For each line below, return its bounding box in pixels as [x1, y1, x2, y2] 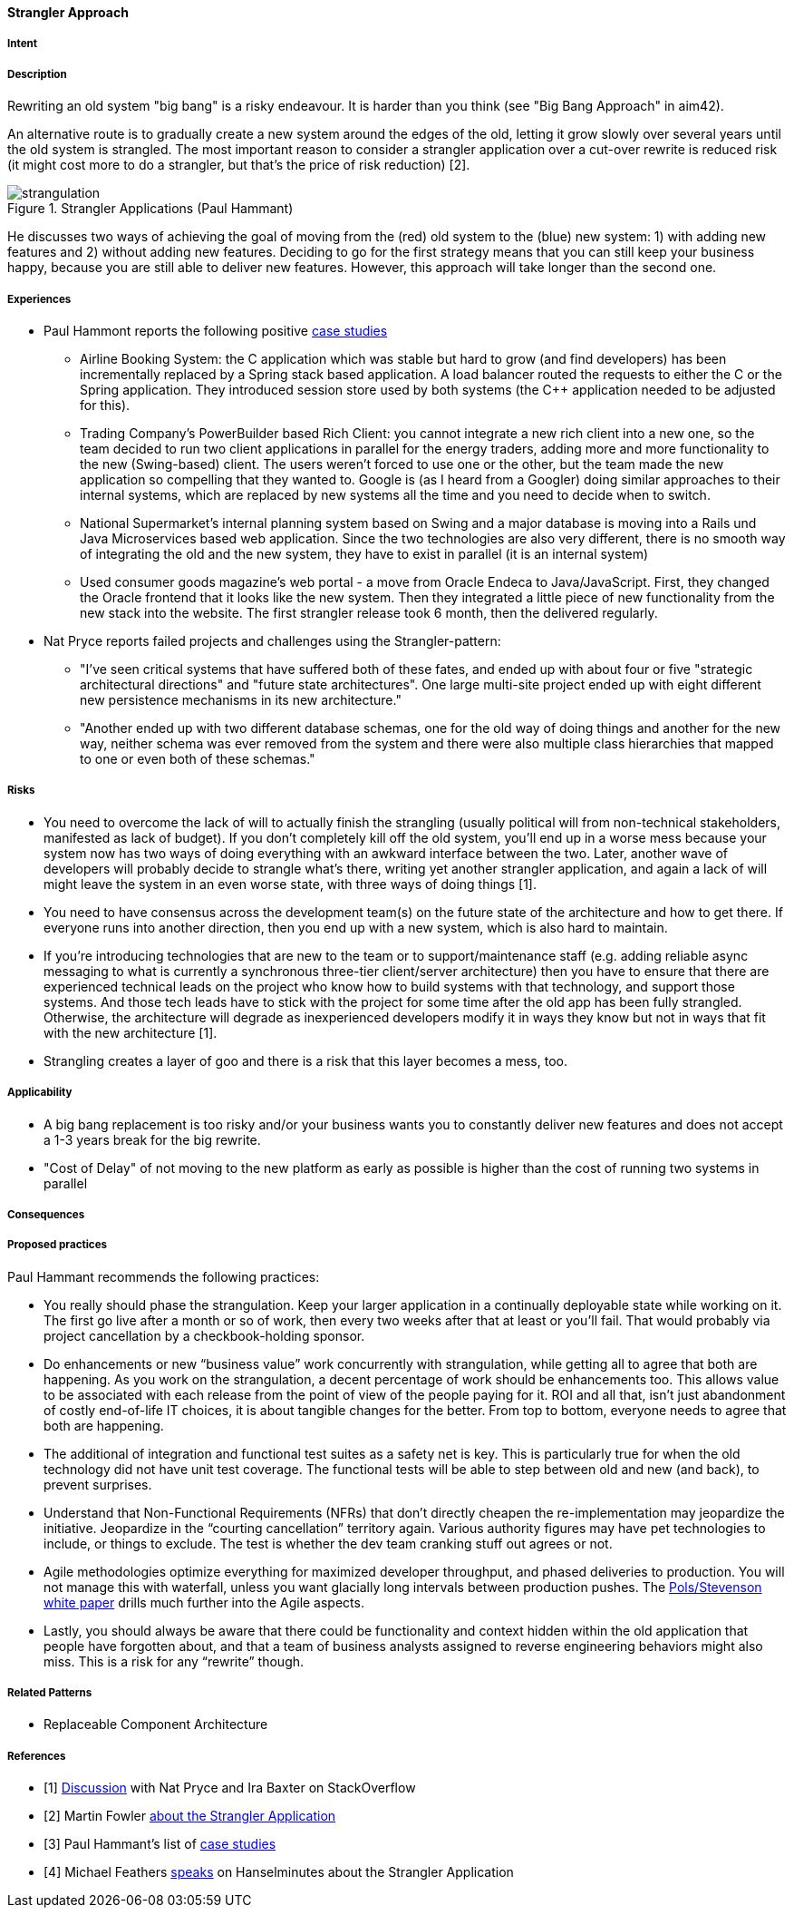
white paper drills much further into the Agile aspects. [44, 1594, 364, 1610]
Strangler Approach [7, 5, 129, 20]
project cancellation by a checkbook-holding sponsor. [44, 1327, 365, 1343]
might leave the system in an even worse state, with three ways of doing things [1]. [44, 875, 537, 892]
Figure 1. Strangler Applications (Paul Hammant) [7, 200, 294, 217]
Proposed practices [7, 1238, 108, 1252]
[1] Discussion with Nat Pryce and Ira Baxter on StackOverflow [44, 1780, 416, 1796]
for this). [80, 396, 131, 413]
